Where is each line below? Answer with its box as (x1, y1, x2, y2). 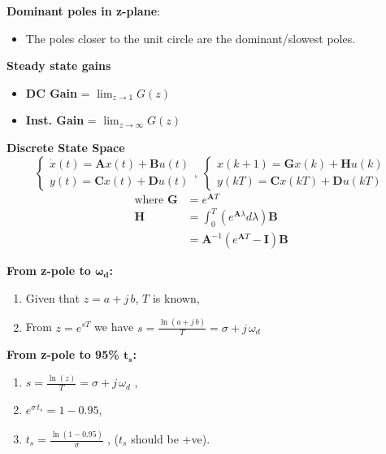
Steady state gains (7, 57, 111, 74)
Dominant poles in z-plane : (7, 2, 160, 19)
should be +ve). (131, 430, 210, 447)
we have (94, 318, 134, 335)
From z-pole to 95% (7, 346, 119, 363)
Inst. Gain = (25, 111, 97, 129)
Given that (25, 289, 80, 306)
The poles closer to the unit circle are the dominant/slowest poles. (25, 29, 356, 46)
